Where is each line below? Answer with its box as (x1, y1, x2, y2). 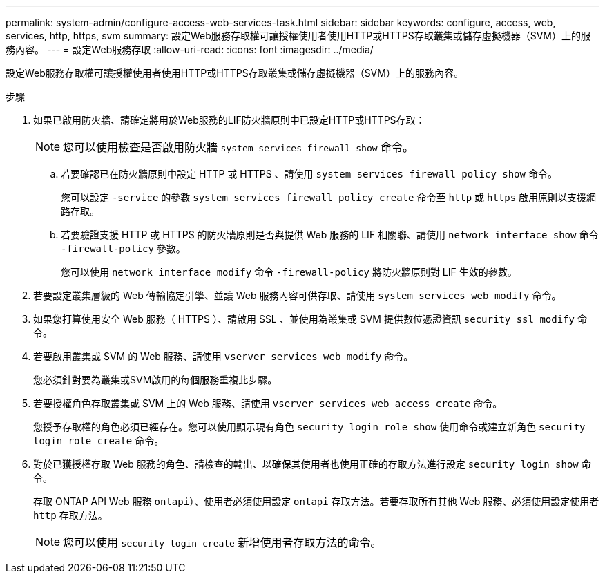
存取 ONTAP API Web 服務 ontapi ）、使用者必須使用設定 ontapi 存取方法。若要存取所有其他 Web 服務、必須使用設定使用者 (33, 495, 599, 507)
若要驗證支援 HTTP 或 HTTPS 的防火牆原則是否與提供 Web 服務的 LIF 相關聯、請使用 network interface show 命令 (61, 229, 599, 240)
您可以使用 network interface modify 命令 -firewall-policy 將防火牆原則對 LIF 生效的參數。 (61, 266, 517, 278)
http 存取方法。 (33, 509, 108, 521)
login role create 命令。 (33, 435, 164, 446)
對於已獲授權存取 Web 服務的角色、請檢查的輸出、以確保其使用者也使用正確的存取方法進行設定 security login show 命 (33, 458, 591, 470)
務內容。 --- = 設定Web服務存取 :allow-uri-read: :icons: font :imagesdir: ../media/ (6, 44, 374, 55)
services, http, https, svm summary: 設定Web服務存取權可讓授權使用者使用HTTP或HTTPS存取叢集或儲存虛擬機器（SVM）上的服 (6, 30, 590, 41)
